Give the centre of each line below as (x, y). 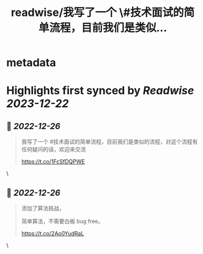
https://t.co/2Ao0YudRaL (53, 233)
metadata (31, 63)
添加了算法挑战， (43, 208)
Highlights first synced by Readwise (100, 91)
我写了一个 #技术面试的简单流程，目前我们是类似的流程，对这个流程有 (109, 142)
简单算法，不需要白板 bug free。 (62, 221)
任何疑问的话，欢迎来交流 (54, 149)
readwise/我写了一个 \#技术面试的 (98, 13)
